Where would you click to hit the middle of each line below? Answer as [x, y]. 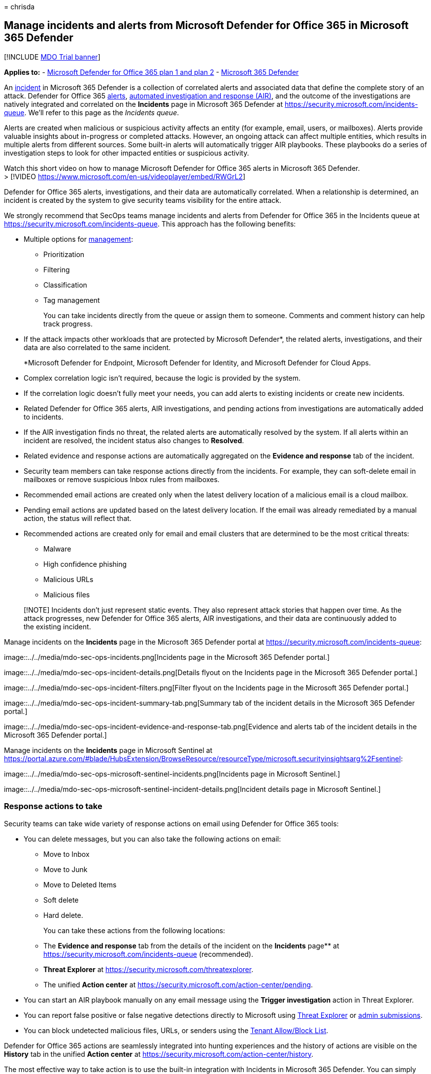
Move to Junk [66, 869]
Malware [57, 549]
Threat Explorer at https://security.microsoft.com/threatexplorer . [149, 969]
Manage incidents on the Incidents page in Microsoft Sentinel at [108, 750]
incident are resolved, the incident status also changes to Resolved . [134, 440]
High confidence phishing [85, 564]
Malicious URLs [68, 579]
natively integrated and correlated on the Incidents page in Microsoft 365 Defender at [144, 104]
